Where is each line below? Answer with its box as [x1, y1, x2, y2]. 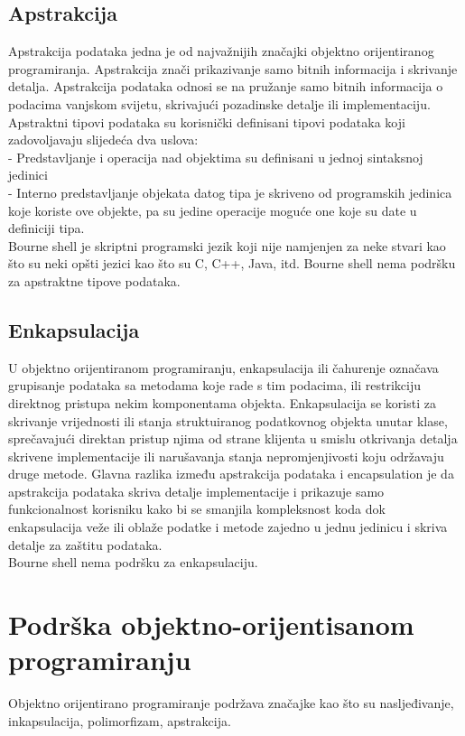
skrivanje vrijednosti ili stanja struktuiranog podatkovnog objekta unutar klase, [8, 411, 448, 430]
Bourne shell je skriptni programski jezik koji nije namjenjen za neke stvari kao [8, 236, 446, 255]
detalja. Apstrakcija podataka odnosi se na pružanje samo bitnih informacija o [8, 77, 443, 96]
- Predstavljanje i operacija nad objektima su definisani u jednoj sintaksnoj [8, 147, 423, 166]
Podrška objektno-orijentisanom [8, 606, 414, 643]
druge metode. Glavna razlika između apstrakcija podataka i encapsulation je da [8, 464, 454, 483]
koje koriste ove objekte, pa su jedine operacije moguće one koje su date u [8, 200, 417, 219]
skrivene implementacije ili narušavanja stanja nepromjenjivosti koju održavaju [8, 446, 444, 465]
